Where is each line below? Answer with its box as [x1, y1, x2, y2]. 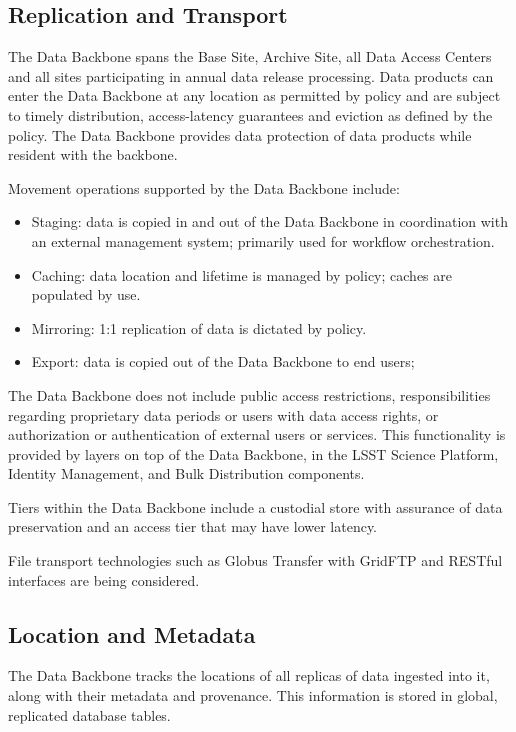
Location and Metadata [8, 618, 256, 649]
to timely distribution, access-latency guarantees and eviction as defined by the [8, 104, 493, 125]
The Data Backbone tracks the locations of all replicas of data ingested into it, [8, 665, 490, 686]
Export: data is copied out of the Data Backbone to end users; [31, 351, 415, 372]
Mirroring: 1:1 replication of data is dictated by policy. [31, 317, 367, 338]
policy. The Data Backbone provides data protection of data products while [8, 124, 472, 145]
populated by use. [31, 284, 141, 305]
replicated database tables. [8, 704, 171, 725]
